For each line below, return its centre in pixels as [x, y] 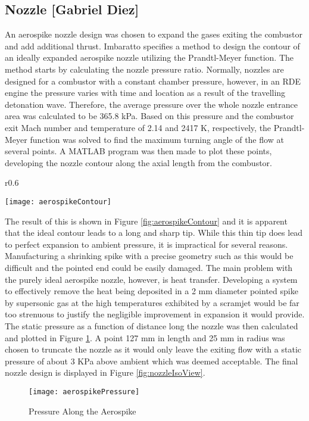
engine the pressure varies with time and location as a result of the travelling [145, 93]
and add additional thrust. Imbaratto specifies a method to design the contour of [152, 46]
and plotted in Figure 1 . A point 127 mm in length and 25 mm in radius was [145, 337]
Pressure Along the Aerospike [82, 411]
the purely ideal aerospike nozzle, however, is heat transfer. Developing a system [151, 279]
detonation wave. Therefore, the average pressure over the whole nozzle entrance [151, 104]
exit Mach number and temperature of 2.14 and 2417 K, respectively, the [138, 127]
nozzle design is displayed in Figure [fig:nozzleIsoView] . [105, 372]
